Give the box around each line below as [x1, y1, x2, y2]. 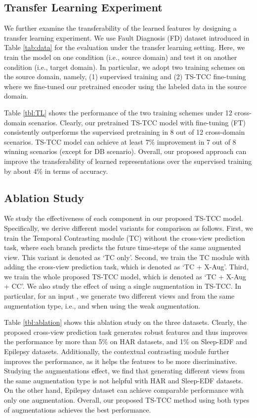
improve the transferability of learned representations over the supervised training [4, 156, 252, 166]
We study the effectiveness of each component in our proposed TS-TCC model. [4, 213, 244, 223]
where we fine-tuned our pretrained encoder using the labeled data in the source [4, 81, 247, 91]
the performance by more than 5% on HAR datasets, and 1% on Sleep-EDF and [4, 336, 247, 347]
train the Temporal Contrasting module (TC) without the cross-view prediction [4, 232, 245, 243]
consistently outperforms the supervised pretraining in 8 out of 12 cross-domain [4, 127, 245, 137]
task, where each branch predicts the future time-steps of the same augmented [4, 242, 241, 253]
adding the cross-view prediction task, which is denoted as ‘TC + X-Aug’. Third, [4, 261, 249, 272]
